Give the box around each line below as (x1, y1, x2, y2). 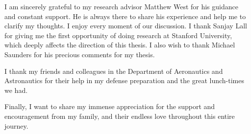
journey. (4, 120, 28, 131)
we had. (4, 85, 28, 95)
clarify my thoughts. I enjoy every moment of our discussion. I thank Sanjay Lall (4, 21, 247, 31)
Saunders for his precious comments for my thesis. (4, 49, 155, 59)
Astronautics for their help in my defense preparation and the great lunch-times (4, 75, 245, 86)
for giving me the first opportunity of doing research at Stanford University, (4, 30, 232, 40)
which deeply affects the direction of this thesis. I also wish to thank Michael (4, 40, 235, 50)
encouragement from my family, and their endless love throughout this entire (4, 111, 235, 121)
